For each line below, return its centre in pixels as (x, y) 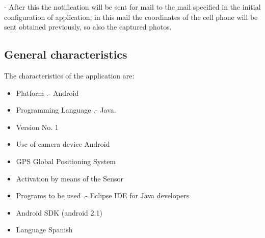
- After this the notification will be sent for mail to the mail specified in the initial (132, 7)
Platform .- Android (47, 92)
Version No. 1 (37, 127)
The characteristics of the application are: (69, 75)
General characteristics (66, 54)
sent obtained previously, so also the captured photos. (88, 27)
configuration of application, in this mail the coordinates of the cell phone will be (131, 17)
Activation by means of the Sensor (70, 178)
